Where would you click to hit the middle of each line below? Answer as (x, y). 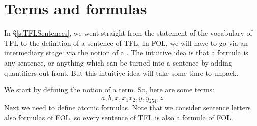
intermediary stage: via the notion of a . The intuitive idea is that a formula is (126, 53)
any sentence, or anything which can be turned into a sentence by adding (118, 62)
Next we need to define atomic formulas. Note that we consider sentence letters (127, 107)
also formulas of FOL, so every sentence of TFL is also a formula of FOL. (119, 118)
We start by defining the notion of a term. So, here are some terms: (109, 90)
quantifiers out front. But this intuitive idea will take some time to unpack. (121, 72)
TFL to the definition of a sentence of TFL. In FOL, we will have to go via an (126, 42)
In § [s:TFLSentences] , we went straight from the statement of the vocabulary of (128, 33)
